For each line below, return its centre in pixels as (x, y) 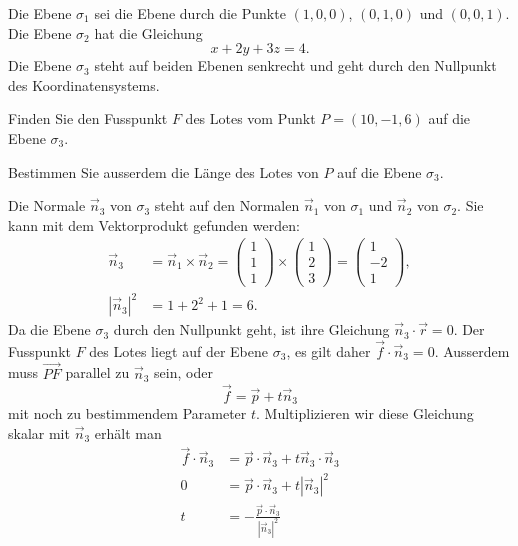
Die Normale (47, 205)
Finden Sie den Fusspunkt (88, 118)
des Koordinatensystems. (84, 84)
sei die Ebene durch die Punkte (190, 13)
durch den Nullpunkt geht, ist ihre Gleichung (251, 329)
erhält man (128, 432)
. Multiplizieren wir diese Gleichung (365, 412)
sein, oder (183, 372)
